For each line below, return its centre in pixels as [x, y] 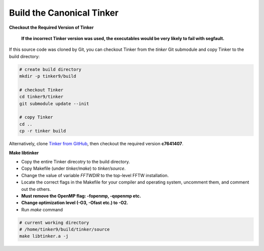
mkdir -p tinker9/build [48, 76]
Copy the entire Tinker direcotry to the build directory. [76, 161]
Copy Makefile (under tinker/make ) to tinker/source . [73, 168]
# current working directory [54, 222]
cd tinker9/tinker [41, 97]
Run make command [42, 209]
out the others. [36, 189]
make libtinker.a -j [44, 236]
